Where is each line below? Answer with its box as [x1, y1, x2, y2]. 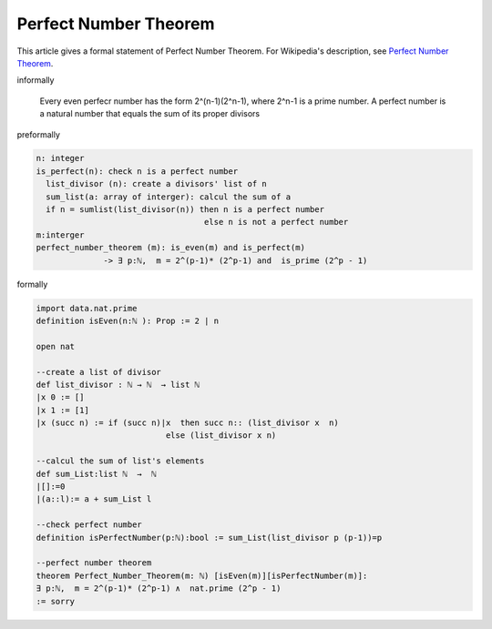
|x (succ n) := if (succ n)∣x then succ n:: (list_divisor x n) [36, 418, 339, 428]
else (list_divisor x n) [165, 431, 277, 441]
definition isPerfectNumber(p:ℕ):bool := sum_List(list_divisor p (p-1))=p [36, 533, 383, 543]
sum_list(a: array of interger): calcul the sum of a [46, 191, 292, 202]
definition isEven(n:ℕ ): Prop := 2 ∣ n [36, 315, 219, 326]
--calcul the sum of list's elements [36, 456, 205, 466]
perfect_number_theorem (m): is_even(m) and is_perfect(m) [36, 242, 305, 253]
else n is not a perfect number [203, 217, 349, 228]
